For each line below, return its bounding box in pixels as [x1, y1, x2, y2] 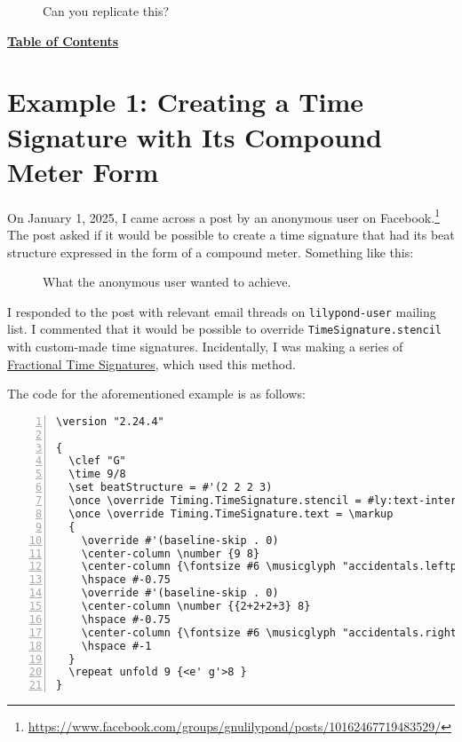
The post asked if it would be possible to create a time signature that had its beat [7, 225, 455, 243]
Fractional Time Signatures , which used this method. [7, 354, 296, 373]
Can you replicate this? [43, 2, 170, 20]
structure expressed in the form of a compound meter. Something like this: [7, 242, 414, 261]
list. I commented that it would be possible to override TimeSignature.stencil [7, 320, 442, 338]
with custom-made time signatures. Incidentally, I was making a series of [7, 337, 403, 356]
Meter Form [7, 153, 159, 189]
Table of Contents [7, 31, 119, 50]
